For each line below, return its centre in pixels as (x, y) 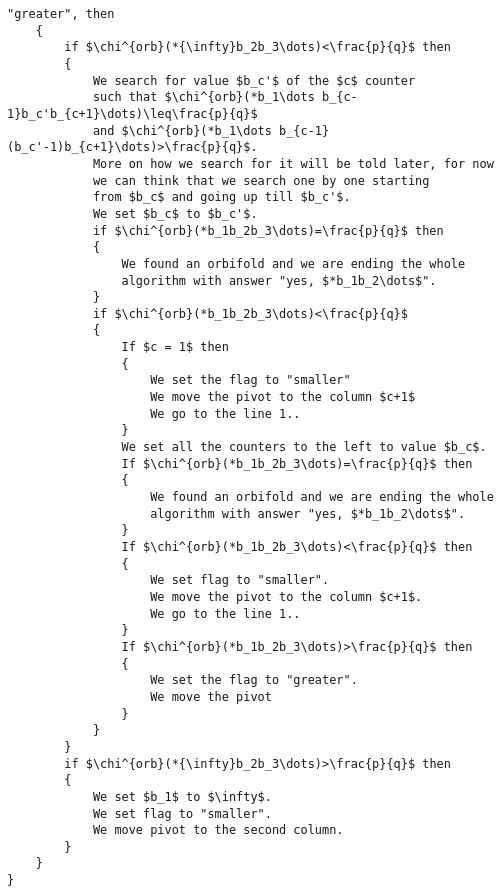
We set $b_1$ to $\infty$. (182, 796)
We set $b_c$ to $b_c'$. (175, 213)
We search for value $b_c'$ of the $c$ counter (254, 80)
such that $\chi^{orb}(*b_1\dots (203, 97)
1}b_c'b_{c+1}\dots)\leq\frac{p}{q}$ (132, 113)
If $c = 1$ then (175, 347)
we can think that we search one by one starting (261, 180)
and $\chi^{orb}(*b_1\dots (182, 130)
